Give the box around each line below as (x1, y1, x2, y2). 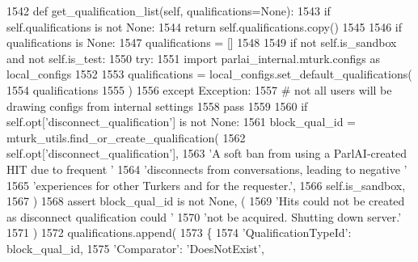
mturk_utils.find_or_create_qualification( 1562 (6, 129, 246, 146)
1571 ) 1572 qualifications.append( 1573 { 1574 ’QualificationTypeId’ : (6, 224, 352, 241)
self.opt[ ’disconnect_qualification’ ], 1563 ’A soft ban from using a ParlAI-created (6, 145, 407, 162)
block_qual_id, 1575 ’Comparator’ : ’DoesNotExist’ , (6, 239, 264, 256)
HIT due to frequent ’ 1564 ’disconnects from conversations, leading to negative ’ (6, 160, 407, 177)
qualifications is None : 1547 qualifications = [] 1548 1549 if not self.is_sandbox (6, 34, 397, 51)
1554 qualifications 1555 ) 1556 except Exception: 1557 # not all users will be (6, 81, 392, 98)
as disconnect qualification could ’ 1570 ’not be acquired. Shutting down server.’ (6, 208, 402, 225)
